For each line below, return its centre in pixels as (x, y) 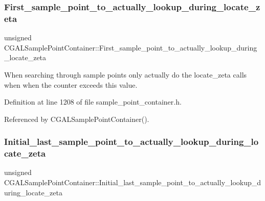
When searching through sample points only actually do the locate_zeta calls (126, 74)
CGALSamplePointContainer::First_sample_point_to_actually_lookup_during (131, 47)
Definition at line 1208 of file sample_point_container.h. (93, 102)
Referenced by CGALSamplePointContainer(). (77, 119)
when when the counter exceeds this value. (71, 84)
